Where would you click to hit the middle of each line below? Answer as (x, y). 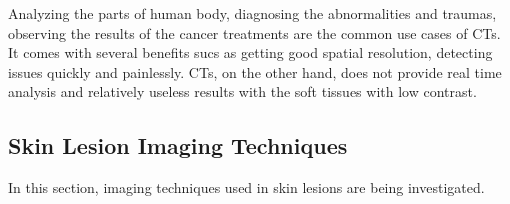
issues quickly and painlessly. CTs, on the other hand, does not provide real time (255, 71)
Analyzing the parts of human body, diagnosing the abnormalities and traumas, (252, 13)
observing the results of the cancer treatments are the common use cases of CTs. (254, 32)
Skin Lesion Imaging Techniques (178, 145)
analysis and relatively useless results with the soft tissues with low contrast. (242, 91)
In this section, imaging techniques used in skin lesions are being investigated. (246, 187)
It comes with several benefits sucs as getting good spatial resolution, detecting (250, 52)
